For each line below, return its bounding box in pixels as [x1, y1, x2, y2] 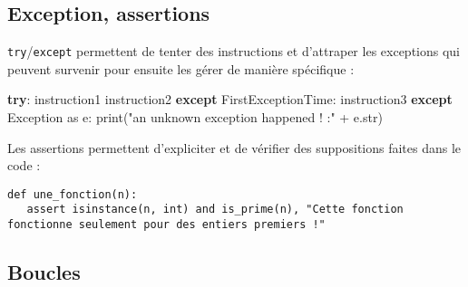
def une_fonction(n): [7, 187, 138, 201]
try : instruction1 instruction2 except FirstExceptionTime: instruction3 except [7, 90, 453, 109]
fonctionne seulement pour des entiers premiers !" [7, 218, 326, 232]
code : [7, 156, 41, 175]
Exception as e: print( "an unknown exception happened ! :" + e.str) [7, 108, 383, 127]
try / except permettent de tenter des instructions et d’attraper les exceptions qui [7, 42, 460, 61]
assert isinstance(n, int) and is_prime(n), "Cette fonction [26, 203, 404, 216]
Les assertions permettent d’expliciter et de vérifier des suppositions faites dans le [7, 138, 462, 157]
